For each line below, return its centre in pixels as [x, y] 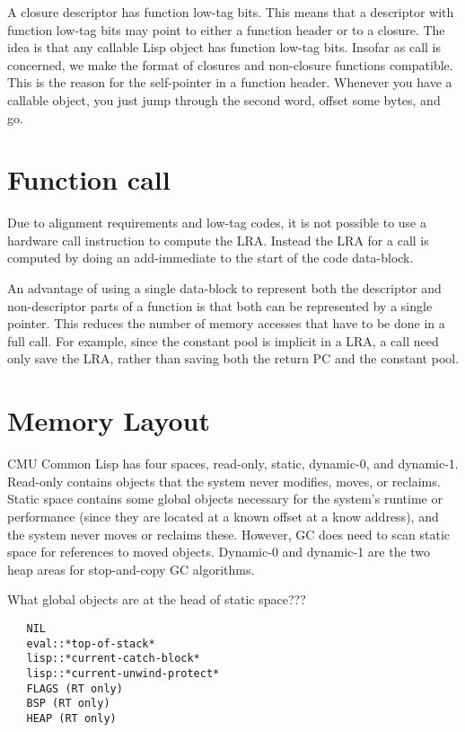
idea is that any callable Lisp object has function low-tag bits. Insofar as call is [224, 47]
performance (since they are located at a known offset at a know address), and [223, 516]
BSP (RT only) [68, 704]
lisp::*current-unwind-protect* [123, 673]
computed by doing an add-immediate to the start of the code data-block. [211, 258]
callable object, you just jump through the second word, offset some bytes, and [224, 99]
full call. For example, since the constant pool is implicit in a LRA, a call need [223, 340]
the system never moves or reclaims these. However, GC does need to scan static [229, 534]
